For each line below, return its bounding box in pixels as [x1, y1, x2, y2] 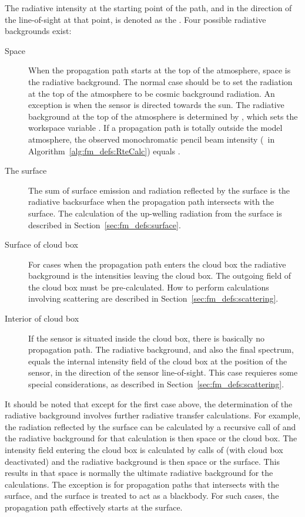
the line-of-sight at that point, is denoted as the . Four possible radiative [5, 13, 266, 25]
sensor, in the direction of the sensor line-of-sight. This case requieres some [28, 366, 298, 379]
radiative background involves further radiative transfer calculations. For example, [5, 409, 301, 421]
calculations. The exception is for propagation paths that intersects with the [5, 478, 279, 490]
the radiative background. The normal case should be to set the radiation [28, 75, 293, 87]
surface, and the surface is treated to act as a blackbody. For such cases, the [5, 489, 279, 502]
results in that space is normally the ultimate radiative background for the [5, 467, 273, 479]
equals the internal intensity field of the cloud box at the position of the [28, 354, 287, 367]
